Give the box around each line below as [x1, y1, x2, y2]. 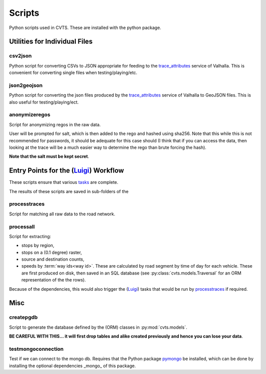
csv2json [9, 52, 32, 59]
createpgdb [9, 314, 38, 321]
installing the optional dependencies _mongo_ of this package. [9, 363, 136, 369]
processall [9, 223, 35, 230]
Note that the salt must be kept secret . [9, 153, 90, 160]
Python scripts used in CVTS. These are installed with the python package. [9, 25, 162, 31]
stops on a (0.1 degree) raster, [21, 249, 82, 255]
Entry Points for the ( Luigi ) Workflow [9, 167, 124, 175]
